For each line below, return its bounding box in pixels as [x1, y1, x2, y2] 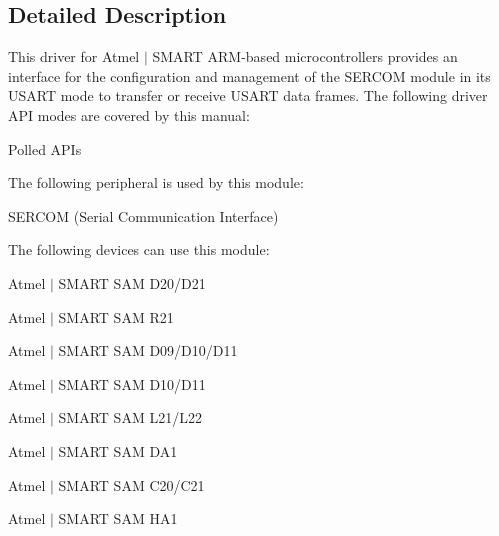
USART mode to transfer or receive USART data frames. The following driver [8, 85, 488, 106]
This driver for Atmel [8, 46, 140, 67]
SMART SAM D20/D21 [58, 272, 206, 293]
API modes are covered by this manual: [8, 104, 250, 125]
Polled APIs [8, 138, 82, 159]
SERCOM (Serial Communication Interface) [8, 205, 279, 226]
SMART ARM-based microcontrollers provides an [152, 46, 458, 67]
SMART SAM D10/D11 [58, 373, 206, 394]
